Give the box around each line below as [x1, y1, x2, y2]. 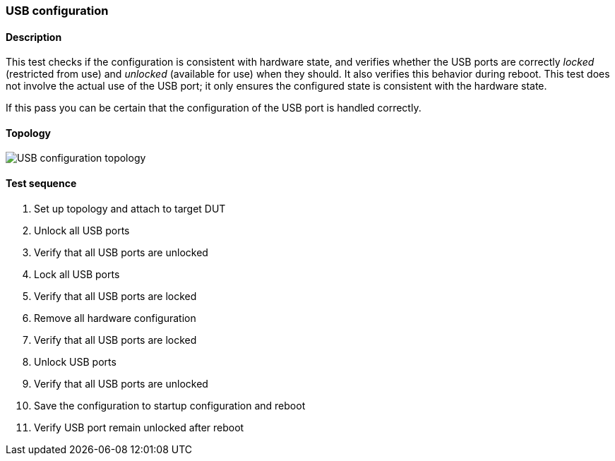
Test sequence [6, 177, 77, 190]
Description [6, 30, 62, 43]
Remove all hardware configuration [34, 311, 196, 324]
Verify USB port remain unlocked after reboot [34, 421, 244, 433]
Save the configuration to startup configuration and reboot [34, 399, 306, 412]
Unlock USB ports [34, 355, 117, 368]
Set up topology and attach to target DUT [34, 202, 226, 215]
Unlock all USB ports [34, 224, 130, 237]
